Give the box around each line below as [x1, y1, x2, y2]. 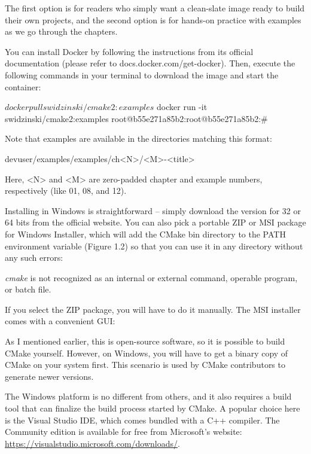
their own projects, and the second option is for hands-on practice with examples [5, 13, 301, 26]
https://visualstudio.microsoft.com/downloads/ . [5, 437, 180, 449]
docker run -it [157, 100, 208, 113]
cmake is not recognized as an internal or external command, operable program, [5, 271, 298, 284]
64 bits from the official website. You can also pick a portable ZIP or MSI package [5, 216, 306, 228]
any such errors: [5, 251, 63, 264]
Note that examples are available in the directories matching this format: [5, 132, 272, 145]
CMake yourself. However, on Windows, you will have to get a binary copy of [5, 346, 288, 359]
